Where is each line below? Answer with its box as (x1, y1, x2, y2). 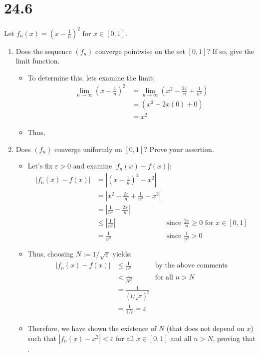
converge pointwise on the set (95, 45, 185, 56)
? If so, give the (207, 45, 255, 56)
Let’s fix (27, 160, 53, 171)
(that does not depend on (166, 323, 245, 333)
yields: (112, 248, 132, 258)
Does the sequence (15, 45, 72, 56)
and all (170, 332, 192, 343)
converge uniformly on (54, 143, 122, 154)
